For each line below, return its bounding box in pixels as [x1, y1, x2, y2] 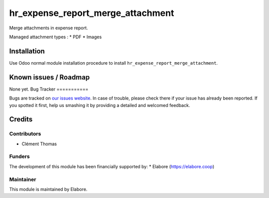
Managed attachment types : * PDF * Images [9, 34, 102, 40]
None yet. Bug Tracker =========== [9, 86, 89, 92]
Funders [9, 153, 30, 160]
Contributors [9, 130, 41, 137]
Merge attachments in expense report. [9, 25, 88, 31]
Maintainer [9, 176, 36, 183]
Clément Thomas [21, 141, 57, 147]
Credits [9, 115, 33, 124]
